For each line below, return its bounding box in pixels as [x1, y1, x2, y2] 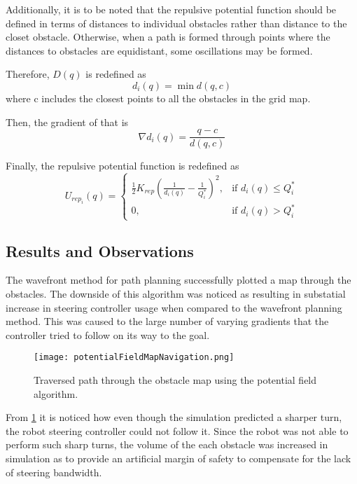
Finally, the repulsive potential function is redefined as [6, 158, 239, 173]
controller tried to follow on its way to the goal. [6, 327, 210, 342]
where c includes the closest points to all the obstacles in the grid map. [6, 90, 311, 105]
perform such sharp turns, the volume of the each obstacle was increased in [6, 437, 328, 452]
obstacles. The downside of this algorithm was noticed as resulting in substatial [6, 286, 346, 300]
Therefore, [6, 67, 50, 81]
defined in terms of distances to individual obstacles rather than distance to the [6, 15, 347, 30]
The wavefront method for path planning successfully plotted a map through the [6, 272, 351, 287]
